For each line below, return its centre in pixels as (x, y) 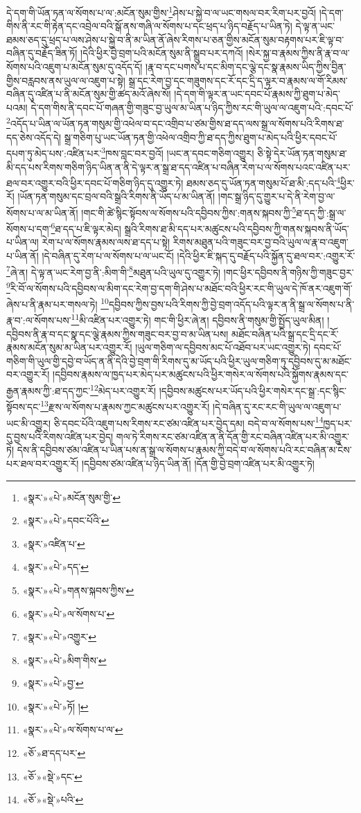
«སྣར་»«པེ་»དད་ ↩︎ (55, 567)
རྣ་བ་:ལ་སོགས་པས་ (39, 320)
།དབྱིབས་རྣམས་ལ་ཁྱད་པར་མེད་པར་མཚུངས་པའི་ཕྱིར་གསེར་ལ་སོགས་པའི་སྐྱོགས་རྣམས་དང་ (201, 374)
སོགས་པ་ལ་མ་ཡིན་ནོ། (42, 212)
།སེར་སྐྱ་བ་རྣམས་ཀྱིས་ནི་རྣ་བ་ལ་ (298, 53)
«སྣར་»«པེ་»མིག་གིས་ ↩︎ (64, 660)
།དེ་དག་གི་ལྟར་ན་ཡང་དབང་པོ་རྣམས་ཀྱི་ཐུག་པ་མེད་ (257, 94)
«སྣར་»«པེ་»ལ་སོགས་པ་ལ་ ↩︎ (73, 730)
